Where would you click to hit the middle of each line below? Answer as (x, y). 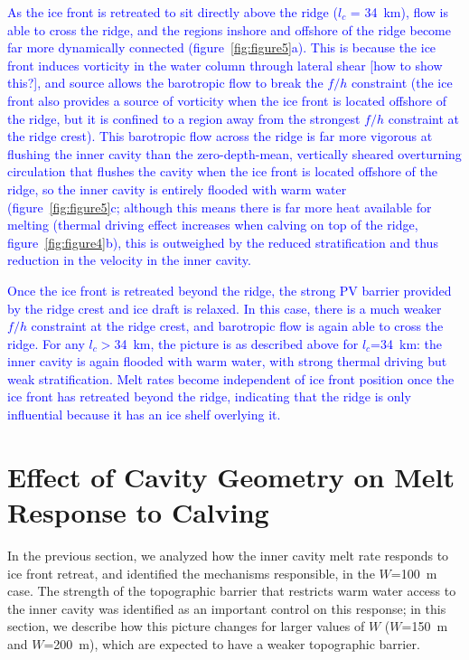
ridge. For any (46, 343)
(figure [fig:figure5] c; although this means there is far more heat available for (220, 207)
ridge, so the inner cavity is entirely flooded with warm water (177, 189)
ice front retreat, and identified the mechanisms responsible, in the (191, 573)
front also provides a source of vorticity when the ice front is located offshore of (227, 100)
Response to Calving (138, 512)
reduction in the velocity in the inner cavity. (129, 260)
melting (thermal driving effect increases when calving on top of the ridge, (213, 225)
